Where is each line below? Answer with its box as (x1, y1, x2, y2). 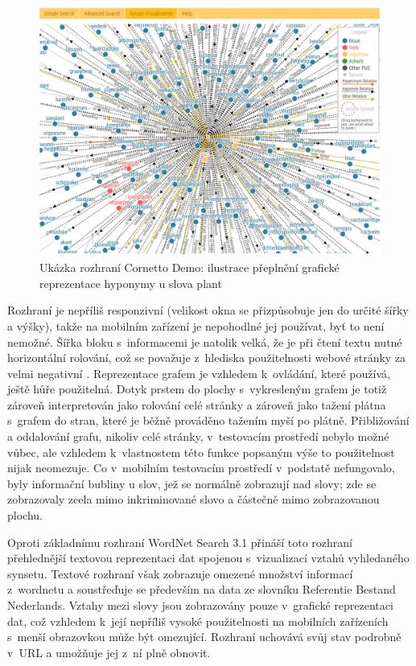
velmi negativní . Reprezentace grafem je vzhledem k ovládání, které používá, (7, 364, 390, 381)
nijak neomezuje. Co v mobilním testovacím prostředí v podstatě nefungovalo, (7, 459, 395, 476)
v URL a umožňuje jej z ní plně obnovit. (7, 643, 211, 660)
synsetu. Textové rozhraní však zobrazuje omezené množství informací (7, 565, 353, 582)
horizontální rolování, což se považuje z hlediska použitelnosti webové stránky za (7, 349, 406, 366)
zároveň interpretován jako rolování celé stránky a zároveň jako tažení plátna (7, 396, 386, 413)
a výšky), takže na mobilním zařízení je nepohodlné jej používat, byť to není (7, 317, 385, 334)
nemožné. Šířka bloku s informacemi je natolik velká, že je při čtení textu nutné (7, 333, 402, 350)
